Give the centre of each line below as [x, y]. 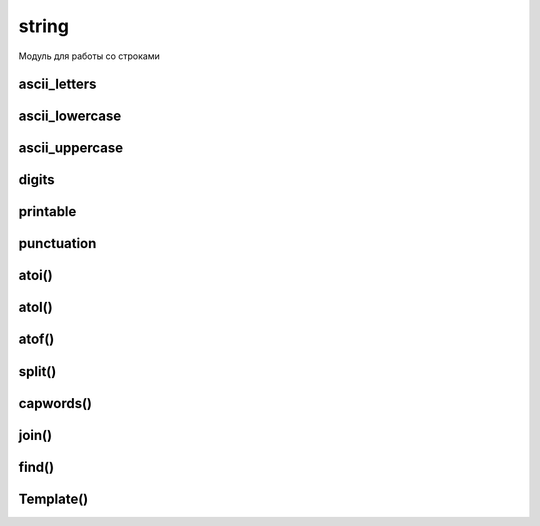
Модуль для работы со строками [89, 56]
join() [35, 435]
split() [37, 371]
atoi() [36, 275]
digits [36, 180]
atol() [36, 307]
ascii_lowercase [70, 116]
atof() [36, 339]
